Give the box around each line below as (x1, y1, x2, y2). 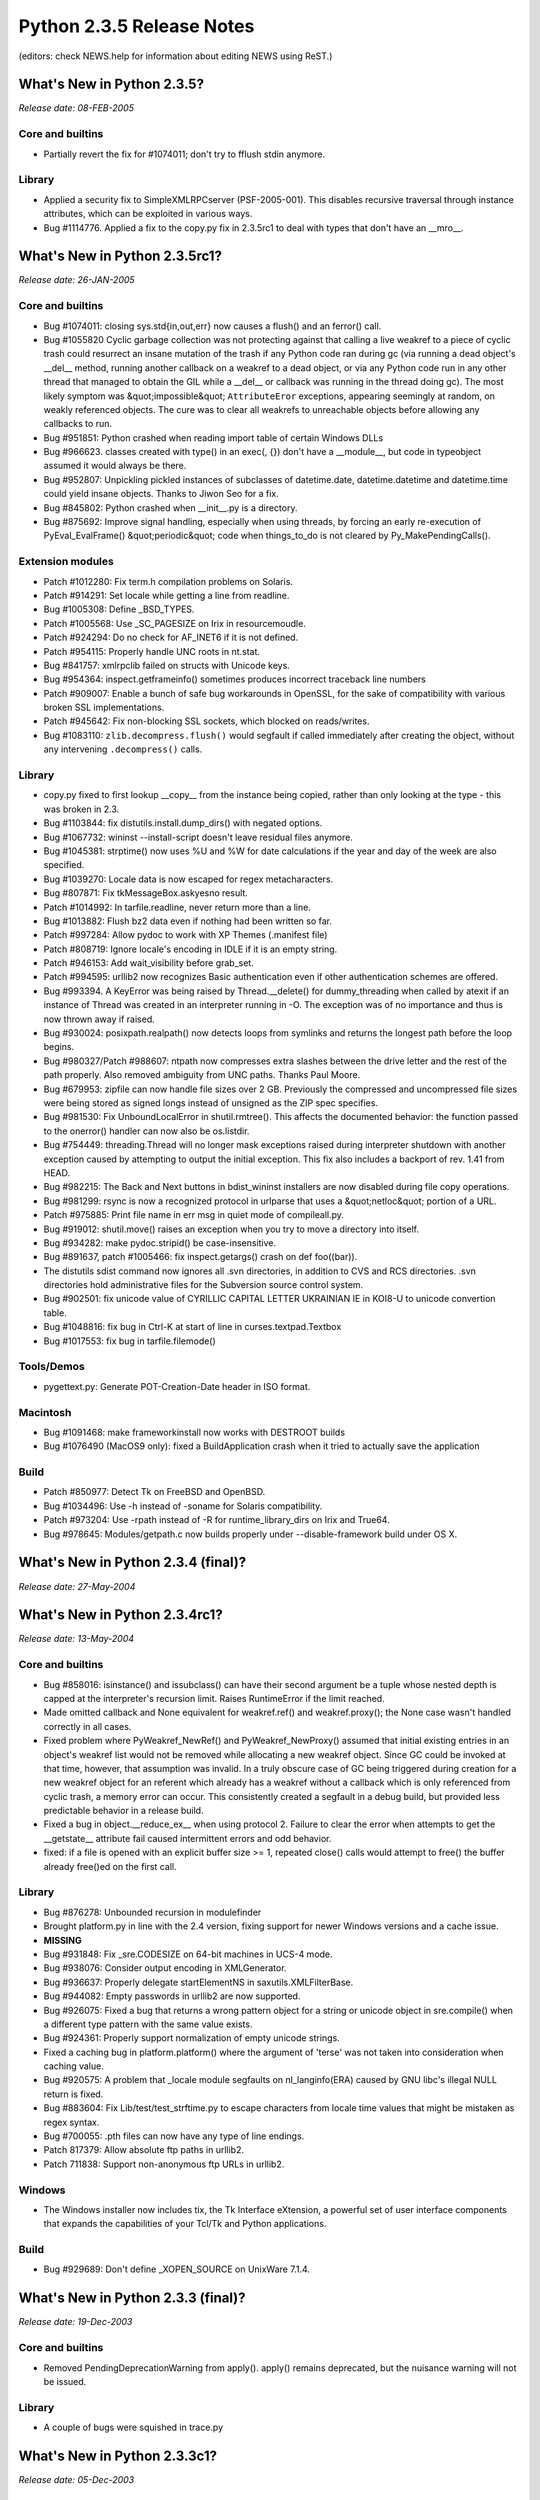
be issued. (43, 2375, 87, 2387)
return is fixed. (43, 2088, 104, 2100)
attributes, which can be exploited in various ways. (43, 208, 253, 220)
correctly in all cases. (43, 1720, 132, 1732)
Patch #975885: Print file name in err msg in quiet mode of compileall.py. (43, 1209, 345, 1221)
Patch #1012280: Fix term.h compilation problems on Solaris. (43, 575, 294, 587)
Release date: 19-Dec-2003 (18, 2316, 133, 2328)
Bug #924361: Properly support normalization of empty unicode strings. (43, 2032, 340, 2044)
